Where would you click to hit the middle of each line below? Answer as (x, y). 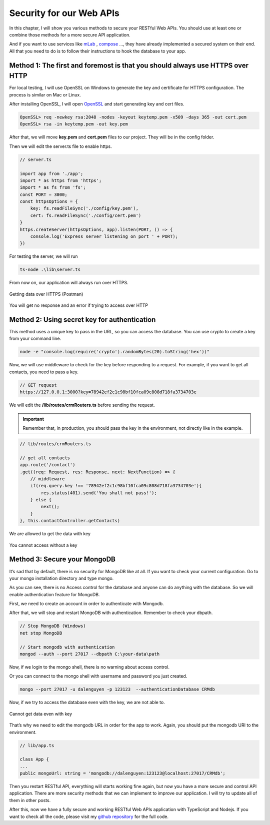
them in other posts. (30, 800)
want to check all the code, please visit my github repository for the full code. (89, 817)
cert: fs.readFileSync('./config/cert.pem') (86, 215)
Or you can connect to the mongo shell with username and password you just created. (98, 676)
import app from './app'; (51, 173)
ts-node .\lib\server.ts (50, 270)
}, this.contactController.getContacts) (70, 521)
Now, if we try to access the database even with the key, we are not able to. (87, 703)
